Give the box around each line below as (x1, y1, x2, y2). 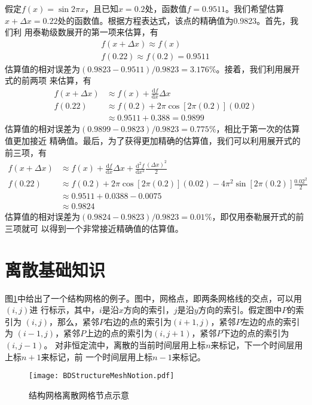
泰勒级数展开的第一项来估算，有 (32, 26, 158, 38)
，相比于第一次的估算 (216, 122, 300, 135)
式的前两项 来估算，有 (5, 74, 91, 87)
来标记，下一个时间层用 (210, 338, 303, 351)
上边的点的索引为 (85, 327, 153, 339)
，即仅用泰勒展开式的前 (212, 210, 304, 223)
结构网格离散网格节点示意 (29, 388, 129, 401)
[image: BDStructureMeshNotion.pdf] (29, 372, 175, 381)
